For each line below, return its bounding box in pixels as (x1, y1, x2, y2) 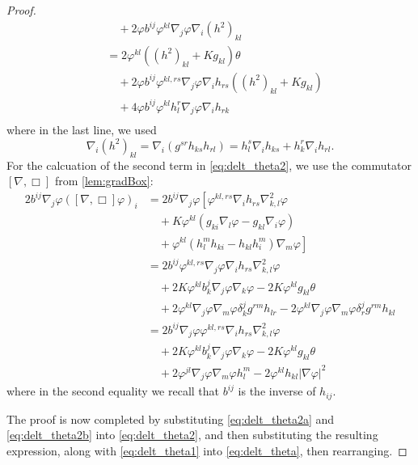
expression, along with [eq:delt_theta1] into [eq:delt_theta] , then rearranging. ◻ (6, 442, 407, 459)
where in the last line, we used (6, 121, 157, 138)
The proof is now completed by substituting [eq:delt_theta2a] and (6, 410, 335, 427)
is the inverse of (238, 383, 316, 399)
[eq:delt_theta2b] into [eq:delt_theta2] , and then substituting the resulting (6, 426, 378, 443)
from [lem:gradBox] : (54, 172, 154, 189)
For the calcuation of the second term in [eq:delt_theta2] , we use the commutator (6, 156, 412, 173)
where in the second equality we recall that (6, 383, 220, 399)
